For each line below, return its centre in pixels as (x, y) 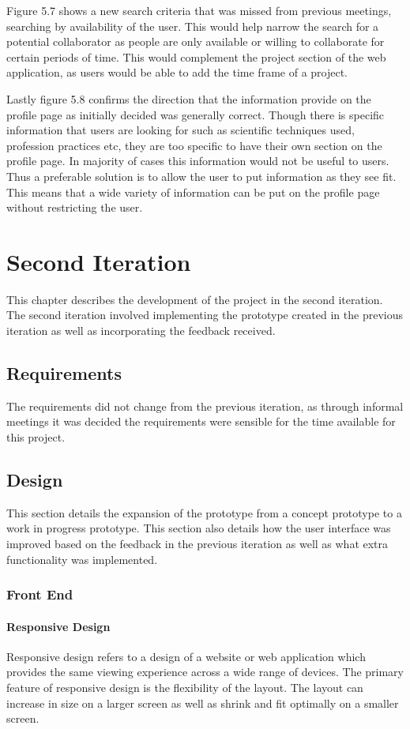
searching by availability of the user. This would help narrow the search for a (193, 26)
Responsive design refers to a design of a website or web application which (186, 656)
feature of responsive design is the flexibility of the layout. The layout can (185, 688)
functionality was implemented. (82, 559)
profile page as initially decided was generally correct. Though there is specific (196, 114)
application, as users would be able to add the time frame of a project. (177, 72)
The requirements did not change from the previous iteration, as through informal (205, 406)
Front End (40, 594)
